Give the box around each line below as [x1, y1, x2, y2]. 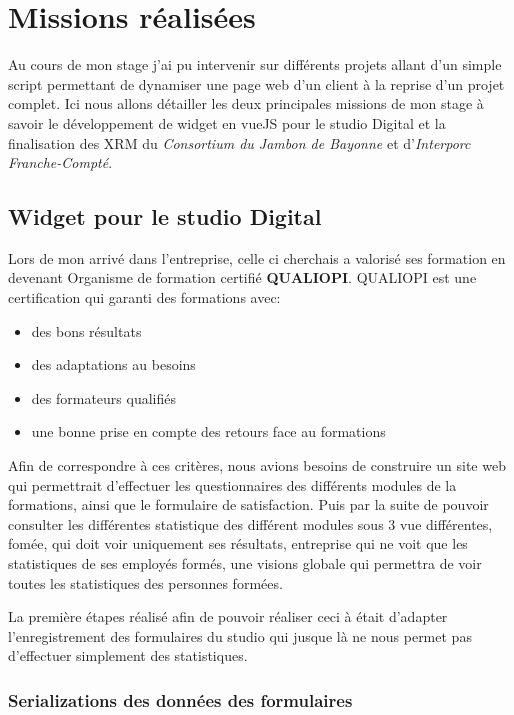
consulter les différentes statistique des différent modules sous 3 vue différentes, [8, 513, 493, 534]
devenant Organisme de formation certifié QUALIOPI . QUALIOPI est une [8, 267, 477, 288]
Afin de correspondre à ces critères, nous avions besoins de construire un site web [8, 455, 506, 476]
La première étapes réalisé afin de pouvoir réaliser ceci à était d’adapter [8, 606, 448, 627]
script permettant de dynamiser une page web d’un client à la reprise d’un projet [8, 73, 505, 94]
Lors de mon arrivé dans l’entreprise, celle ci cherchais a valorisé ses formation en [8, 247, 506, 268]
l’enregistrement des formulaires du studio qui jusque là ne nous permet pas [8, 625, 472, 646]
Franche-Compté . [8, 152, 113, 173]
